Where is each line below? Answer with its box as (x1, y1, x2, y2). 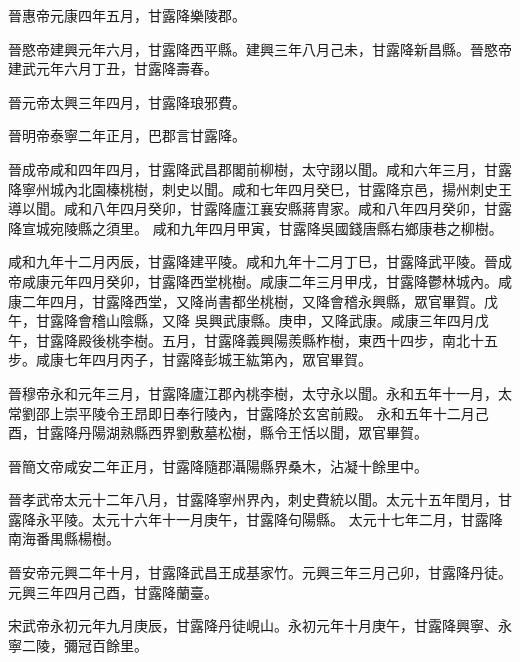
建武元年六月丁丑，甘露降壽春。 (8, 58, 218, 79)
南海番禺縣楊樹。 (8, 528, 120, 549)
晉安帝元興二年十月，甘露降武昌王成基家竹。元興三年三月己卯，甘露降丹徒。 (8, 562, 512, 583)
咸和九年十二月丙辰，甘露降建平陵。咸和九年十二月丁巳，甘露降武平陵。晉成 (8, 251, 512, 272)
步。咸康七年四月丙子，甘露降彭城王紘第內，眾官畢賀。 (8, 349, 372, 370)
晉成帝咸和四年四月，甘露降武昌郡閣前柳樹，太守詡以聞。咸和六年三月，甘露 (8, 158, 512, 179)
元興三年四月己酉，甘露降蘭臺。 (8, 581, 218, 602)
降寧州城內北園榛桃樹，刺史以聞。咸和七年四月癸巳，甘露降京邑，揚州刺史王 (8, 178, 512, 199)
